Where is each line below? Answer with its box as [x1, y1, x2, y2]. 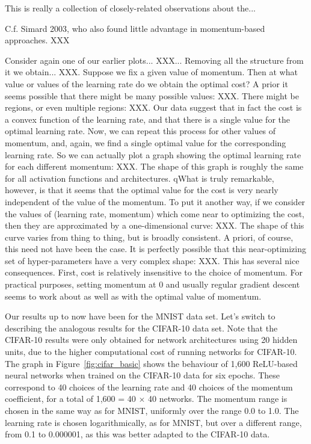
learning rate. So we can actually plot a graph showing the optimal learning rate [5, 148, 301, 161]
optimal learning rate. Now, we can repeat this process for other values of [5, 125, 276, 137]
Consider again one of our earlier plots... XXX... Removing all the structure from [5, 54, 304, 66]
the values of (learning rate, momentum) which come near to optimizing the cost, [5, 207, 305, 220]
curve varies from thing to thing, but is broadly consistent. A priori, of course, [5, 230, 294, 243]
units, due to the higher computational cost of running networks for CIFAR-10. [5, 345, 297, 358]
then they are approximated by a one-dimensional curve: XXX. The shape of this [5, 219, 304, 232]
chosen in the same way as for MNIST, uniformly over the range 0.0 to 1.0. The [5, 404, 299, 416]
